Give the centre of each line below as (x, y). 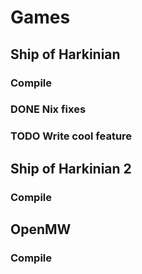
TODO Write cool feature (71, 136)
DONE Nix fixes (48, 109)
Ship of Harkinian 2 (71, 168)
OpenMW (41, 229)
